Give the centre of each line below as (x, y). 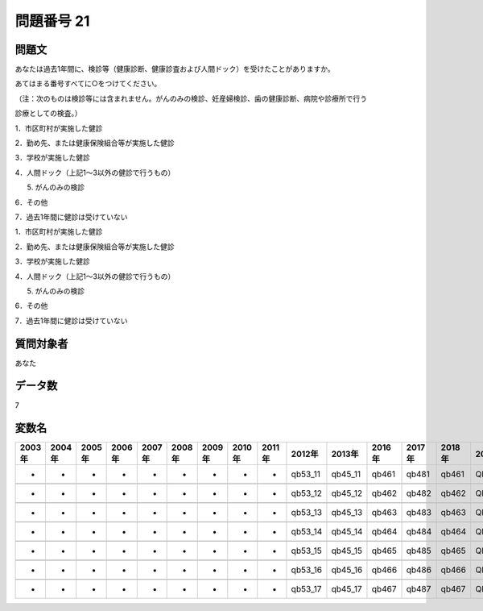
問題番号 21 (52, 21)
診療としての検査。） (48, 114)
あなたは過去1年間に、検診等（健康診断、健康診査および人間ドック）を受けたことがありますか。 (175, 69)
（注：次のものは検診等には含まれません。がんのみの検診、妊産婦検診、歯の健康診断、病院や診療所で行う (191, 98)
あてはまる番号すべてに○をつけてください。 (88, 84)
